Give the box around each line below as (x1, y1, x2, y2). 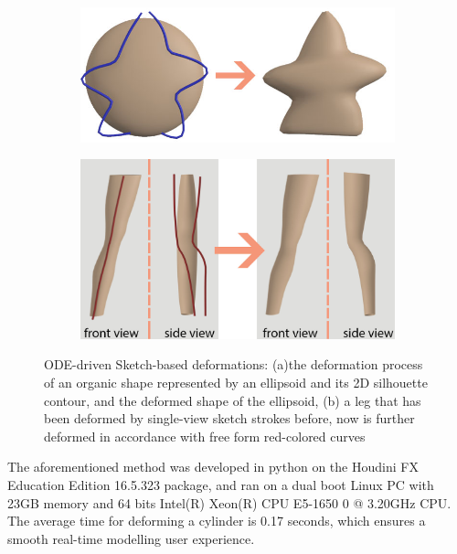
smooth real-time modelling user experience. (7, 528, 255, 548)
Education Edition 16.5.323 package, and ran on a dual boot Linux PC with (7, 474, 434, 494)
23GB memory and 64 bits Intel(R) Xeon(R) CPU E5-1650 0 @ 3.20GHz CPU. (7, 493, 452, 512)
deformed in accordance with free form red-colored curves (44, 426, 366, 445)
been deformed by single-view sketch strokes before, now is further (44, 409, 415, 428)
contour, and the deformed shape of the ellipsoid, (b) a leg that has (44, 390, 421, 410)
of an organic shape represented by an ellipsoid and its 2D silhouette (44, 373, 428, 392)
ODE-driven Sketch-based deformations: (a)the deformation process (44, 355, 423, 374)
